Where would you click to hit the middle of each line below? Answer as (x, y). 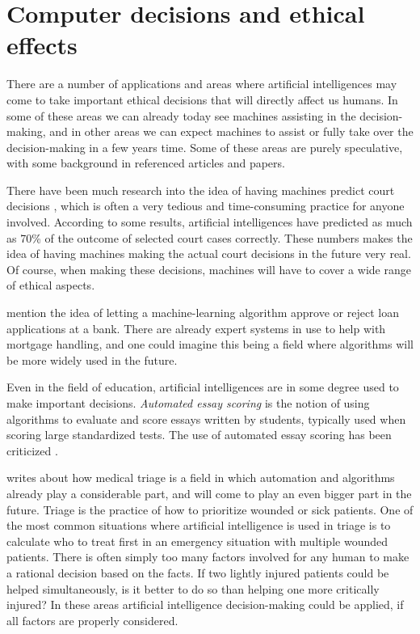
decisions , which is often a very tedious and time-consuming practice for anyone (206, 206)
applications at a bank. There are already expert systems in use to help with (196, 328)
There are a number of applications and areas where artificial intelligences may (202, 84)
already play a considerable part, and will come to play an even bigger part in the (209, 493)
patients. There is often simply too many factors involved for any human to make (208, 557)
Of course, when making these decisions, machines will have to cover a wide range (209, 269)
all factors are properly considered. (92, 620)
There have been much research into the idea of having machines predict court (201, 190)
